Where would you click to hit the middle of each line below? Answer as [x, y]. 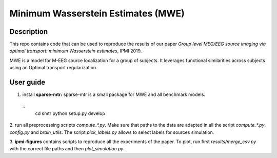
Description [29, 32]
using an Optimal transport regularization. [53, 68]
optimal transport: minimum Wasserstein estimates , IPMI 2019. [76, 51]
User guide [27, 82]
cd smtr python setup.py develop [70, 113]
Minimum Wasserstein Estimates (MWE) [97, 13]
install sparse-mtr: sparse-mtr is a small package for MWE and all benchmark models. [114, 94]
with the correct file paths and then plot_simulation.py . [67, 149]
